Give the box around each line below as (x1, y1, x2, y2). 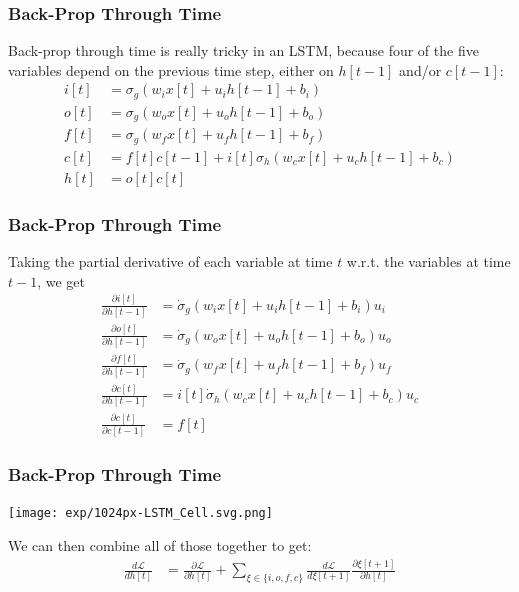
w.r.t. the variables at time (346, 251, 511, 272)
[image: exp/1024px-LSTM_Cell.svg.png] (8, 506, 273, 521)
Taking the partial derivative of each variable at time (8, 251, 333, 272)
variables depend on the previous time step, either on (8, 59, 334, 80)
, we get (37, 270, 85, 291)
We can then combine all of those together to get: (8, 535, 312, 556)
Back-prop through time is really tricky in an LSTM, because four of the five (8, 40, 479, 61)
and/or (399, 59, 442, 80)
